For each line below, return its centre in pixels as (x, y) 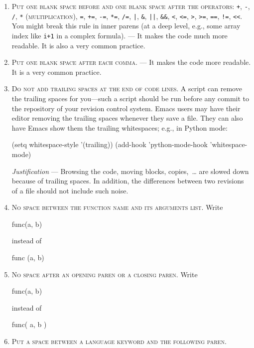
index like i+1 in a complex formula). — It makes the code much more (120, 35)
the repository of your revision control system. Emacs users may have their (126, 108)
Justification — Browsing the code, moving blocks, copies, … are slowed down (130, 171)
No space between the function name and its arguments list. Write (117, 207)
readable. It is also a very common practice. (78, 45)
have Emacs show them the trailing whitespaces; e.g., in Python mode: (120, 127)
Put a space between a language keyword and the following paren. (119, 341)
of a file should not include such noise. (70, 190)
